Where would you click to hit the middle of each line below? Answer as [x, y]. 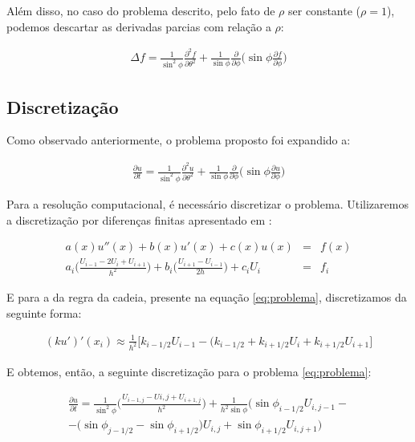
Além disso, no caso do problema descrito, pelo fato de [141, 10]
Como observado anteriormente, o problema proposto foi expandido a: [179, 140]
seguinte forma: [44, 312]
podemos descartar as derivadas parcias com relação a [139, 26]
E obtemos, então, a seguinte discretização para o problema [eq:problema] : [189, 371]
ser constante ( [325, 10]
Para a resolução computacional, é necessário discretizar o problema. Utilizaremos [207, 203]
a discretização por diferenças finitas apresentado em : [139, 219]
